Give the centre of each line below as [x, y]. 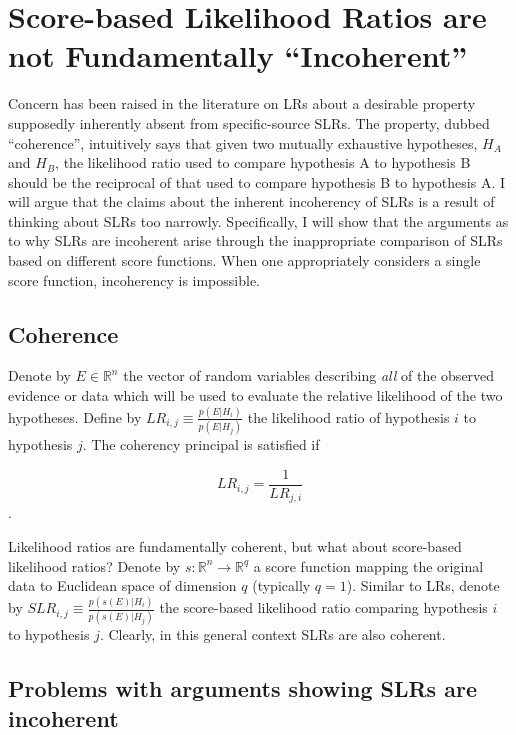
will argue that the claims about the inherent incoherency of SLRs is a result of [251, 201]
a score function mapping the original [368, 565]
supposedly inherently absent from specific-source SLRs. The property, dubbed [249, 122]
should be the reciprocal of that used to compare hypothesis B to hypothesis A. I [256, 181]
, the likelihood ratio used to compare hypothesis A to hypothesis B [263, 162]
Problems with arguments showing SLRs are [242, 688]
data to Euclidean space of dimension [122, 585]
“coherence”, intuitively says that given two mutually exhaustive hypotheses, [243, 142]
